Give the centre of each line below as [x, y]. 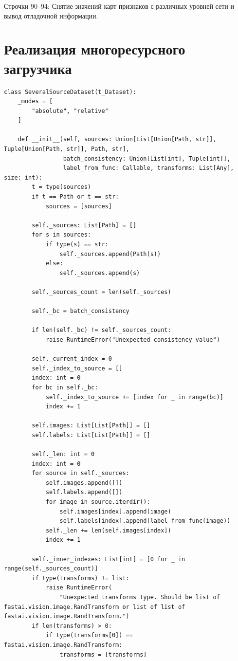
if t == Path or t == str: [75, 197]
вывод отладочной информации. [51, 15]
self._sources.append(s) [100, 273]
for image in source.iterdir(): [98, 502]
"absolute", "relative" [70, 111]
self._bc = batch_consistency [81, 311]
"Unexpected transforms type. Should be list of [140, 597]
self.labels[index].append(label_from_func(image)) [145, 521]
